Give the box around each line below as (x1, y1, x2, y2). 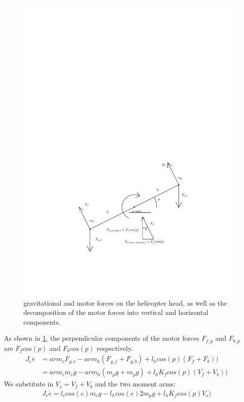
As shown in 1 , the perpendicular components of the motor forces (4, 333, 200, 343)
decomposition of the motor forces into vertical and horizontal (23, 307, 208, 317)
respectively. (96, 343, 133, 353)
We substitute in (4, 379, 54, 389)
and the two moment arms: (94, 379, 176, 389)
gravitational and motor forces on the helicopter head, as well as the (23, 297, 227, 308)
